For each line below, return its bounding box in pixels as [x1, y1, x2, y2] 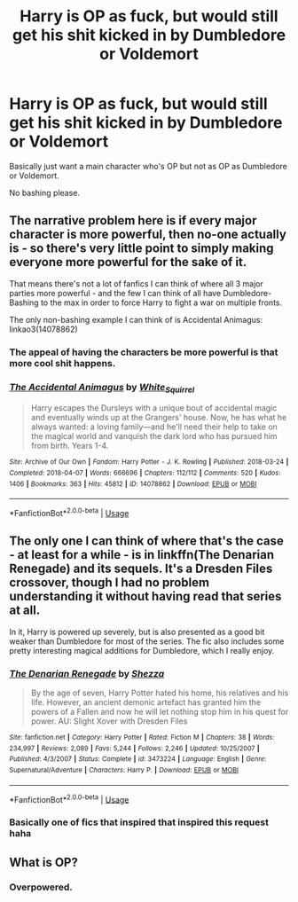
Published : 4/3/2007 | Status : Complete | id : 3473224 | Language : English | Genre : [9, 755, 267, 764]
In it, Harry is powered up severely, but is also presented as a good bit [9, 626, 265, 637]
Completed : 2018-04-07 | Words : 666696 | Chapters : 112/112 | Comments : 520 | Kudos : [9, 468, 281, 477]
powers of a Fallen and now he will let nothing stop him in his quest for [30, 706, 289, 717]
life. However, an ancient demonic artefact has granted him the [30, 696, 262, 707]
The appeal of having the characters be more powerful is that [9, 346, 278, 358]
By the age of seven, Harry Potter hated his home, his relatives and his [30, 687, 289, 698]
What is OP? [9, 854, 78, 870]
